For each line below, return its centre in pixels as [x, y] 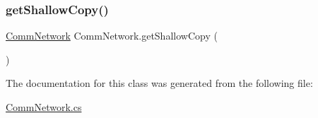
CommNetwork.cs [44, 107]
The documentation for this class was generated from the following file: [159, 83]
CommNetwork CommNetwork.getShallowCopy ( [112, 36]
